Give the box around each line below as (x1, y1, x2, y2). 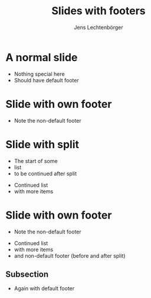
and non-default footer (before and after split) (14, 252, 126, 259)
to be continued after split (14, 170, 77, 177)
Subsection (5, 269, 49, 279)
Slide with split (5, 137, 80, 151)
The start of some (14, 157, 58, 164)
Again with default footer (14, 285, 75, 292)
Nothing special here (14, 70, 65, 78)
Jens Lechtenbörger (74, 24, 123, 31)
